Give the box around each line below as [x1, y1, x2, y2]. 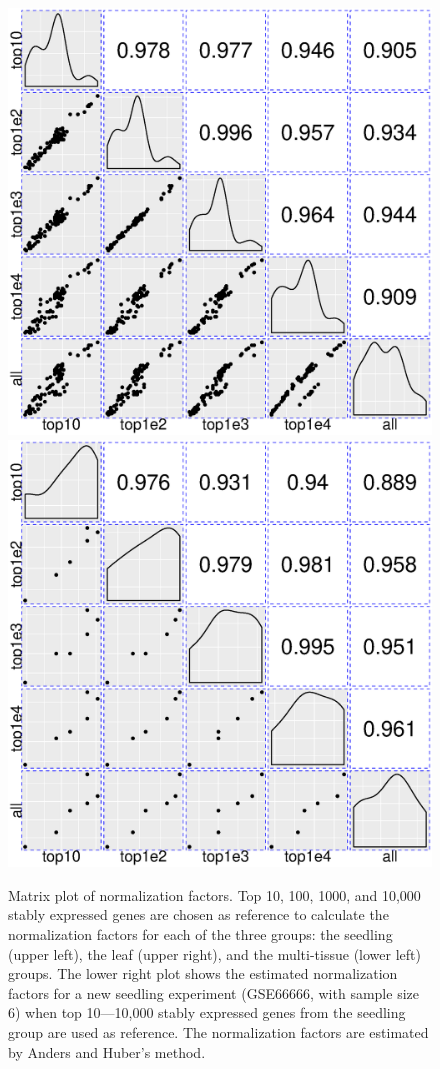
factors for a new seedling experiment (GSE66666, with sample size [8, 982, 419, 1003]
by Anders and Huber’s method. [8, 1041, 206, 1062]
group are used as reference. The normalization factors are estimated [8, 1022, 429, 1042]
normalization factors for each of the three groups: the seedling [8, 924, 393, 945]
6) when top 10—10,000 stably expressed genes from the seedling [8, 1002, 406, 1023]
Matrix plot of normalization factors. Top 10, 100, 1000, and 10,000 [8, 884, 421, 905]
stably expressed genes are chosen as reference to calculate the [8, 904, 389, 925]
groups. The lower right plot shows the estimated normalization [8, 963, 398, 984]
